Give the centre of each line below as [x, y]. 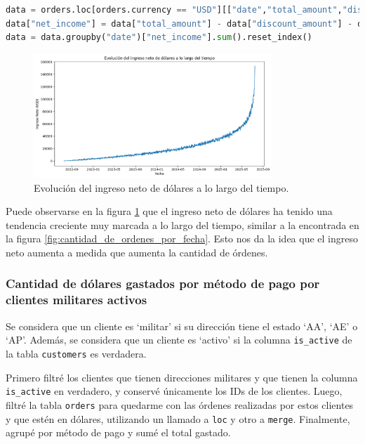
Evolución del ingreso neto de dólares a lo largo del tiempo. [161, 187]
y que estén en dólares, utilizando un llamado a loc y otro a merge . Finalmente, [178, 418]
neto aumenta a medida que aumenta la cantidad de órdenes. [137, 252]
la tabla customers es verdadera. [76, 353]
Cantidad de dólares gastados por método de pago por [163, 283]
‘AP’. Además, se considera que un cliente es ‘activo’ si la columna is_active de [179, 340]
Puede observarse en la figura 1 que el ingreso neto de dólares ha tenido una [169, 211]
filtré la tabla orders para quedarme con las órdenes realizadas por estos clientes [180, 404]
